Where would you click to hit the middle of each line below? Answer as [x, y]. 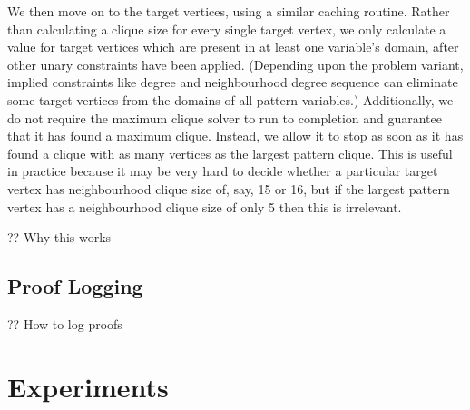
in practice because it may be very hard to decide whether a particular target [223, 171]
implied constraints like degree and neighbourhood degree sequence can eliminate [233, 82]
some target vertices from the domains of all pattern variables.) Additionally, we [230, 99]
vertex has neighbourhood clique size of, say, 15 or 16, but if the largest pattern [229, 188]
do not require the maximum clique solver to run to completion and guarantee [225, 117]
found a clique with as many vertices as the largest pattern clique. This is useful [230, 153]
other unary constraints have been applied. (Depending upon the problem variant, [235, 64]
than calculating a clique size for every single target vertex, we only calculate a [227, 29]
